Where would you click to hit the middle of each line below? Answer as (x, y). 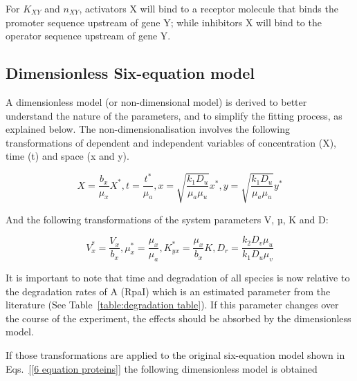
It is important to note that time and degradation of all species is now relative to (178, 278)
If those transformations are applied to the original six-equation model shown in (175, 355)
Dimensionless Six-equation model (130, 73)
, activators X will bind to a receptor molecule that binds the (209, 8)
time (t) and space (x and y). (67, 156)
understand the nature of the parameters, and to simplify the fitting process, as (174, 115)
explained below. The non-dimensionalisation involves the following (148, 129)
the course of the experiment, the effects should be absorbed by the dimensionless (178, 318)
